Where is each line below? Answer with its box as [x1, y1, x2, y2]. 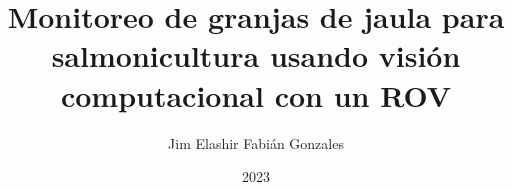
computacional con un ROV [60, 74, 452, 115]
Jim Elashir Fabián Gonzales [168, 132, 344, 153]
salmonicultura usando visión [51, 35, 461, 76]
